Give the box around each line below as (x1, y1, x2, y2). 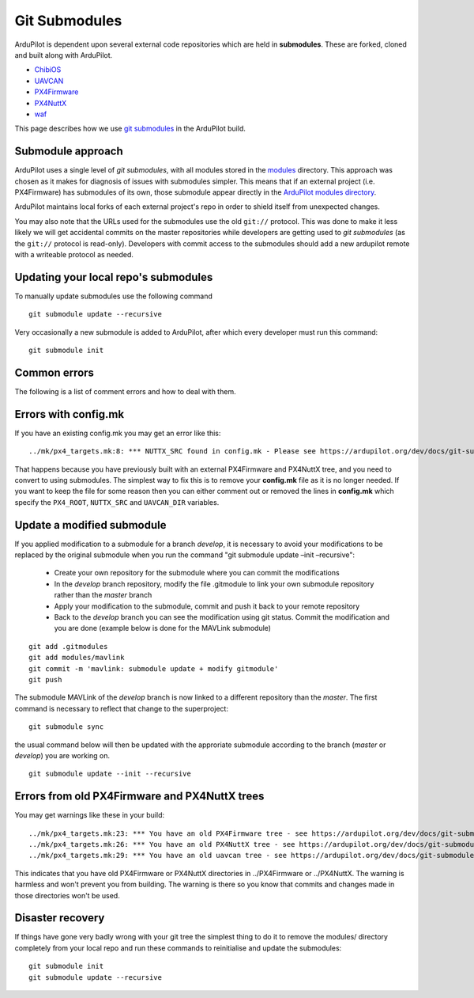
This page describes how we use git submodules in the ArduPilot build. (14, 123, 246, 134)
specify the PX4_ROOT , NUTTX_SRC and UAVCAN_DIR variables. (14, 497, 220, 507)
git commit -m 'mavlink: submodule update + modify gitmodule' (28, 664, 279, 673)
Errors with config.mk (14, 408, 125, 421)
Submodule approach (14, 145, 124, 158)
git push (28, 675, 62, 684)
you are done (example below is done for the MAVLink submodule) (54, 624, 272, 633)
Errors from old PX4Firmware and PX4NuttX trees (14, 790, 265, 803)
